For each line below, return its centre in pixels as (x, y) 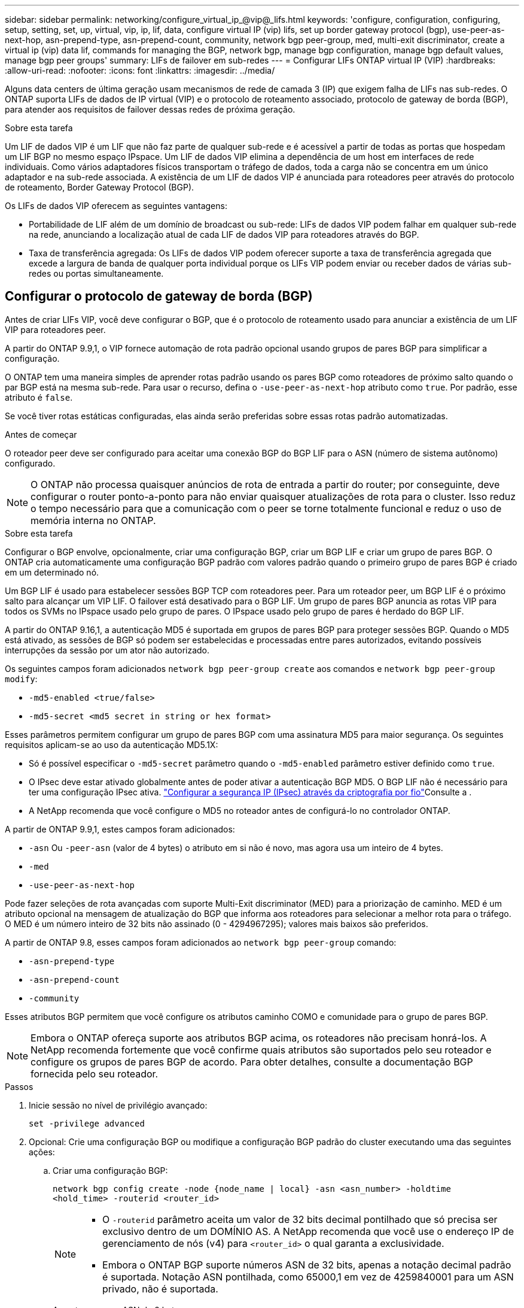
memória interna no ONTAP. (93, 520)
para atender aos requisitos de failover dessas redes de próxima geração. (150, 109)
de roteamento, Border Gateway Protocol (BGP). (100, 187)
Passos (19, 1086)
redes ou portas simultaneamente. (96, 273)
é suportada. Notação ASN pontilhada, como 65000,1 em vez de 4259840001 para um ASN (308, 1277)
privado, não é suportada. (160, 1289)
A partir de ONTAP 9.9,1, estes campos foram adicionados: (120, 829)
